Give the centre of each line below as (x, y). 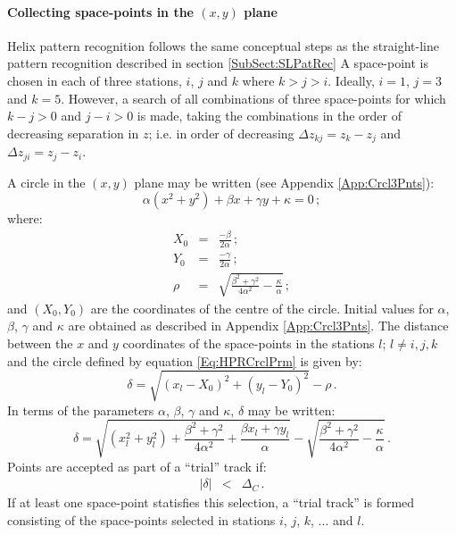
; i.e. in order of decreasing (221, 133)
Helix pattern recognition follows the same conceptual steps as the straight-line (223, 45)
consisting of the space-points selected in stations (141, 520)
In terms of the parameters (81, 410)
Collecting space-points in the (100, 11)
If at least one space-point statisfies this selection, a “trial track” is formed (211, 502)
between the (40, 343)
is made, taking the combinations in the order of (269, 116)
